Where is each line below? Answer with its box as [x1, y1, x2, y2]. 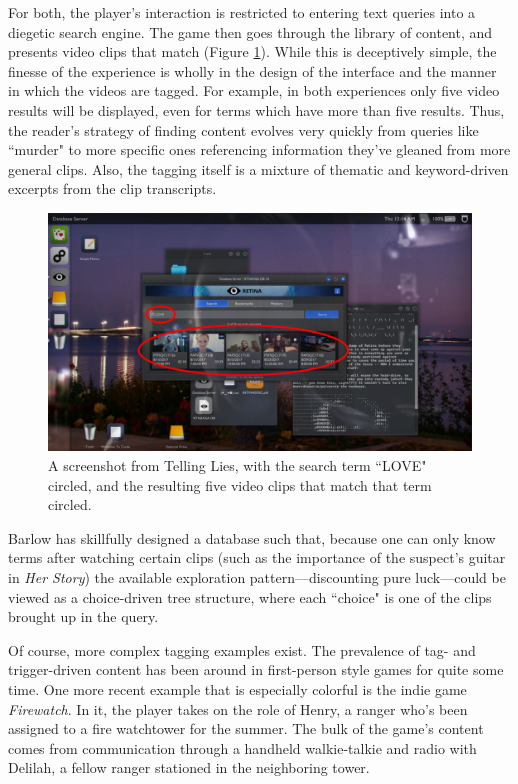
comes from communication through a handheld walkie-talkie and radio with [8, 737, 477, 758]
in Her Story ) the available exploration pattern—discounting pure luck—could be [8, 567, 506, 587]
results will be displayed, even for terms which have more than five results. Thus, [8, 99, 505, 120]
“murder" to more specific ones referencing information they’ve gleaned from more [8, 139, 511, 160]
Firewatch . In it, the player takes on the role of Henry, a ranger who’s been [8, 698, 468, 719]
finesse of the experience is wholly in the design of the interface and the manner [8, 60, 497, 81]
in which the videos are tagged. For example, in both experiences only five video [8, 80, 500, 101]
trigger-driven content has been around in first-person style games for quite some [8, 659, 504, 680]
